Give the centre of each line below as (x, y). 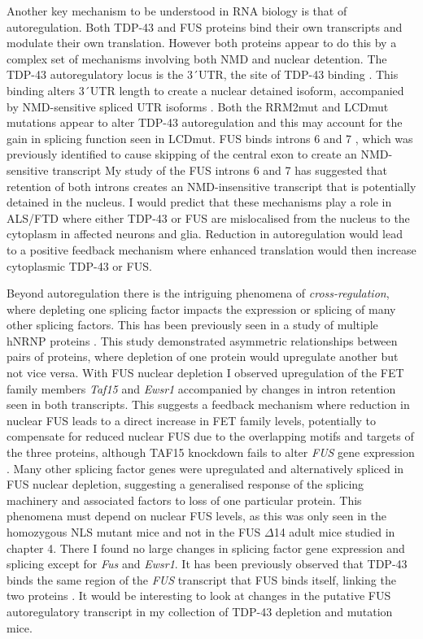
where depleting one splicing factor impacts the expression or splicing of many (201, 309)
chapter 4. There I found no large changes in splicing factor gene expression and (206, 548)
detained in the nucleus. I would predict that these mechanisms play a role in (199, 202)
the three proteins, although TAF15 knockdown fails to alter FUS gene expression (211, 452)
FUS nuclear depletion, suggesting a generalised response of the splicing (185, 484)
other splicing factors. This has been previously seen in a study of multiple (192, 325)
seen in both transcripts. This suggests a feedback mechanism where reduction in (208, 404)
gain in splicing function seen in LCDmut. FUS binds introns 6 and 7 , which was (210, 138)
